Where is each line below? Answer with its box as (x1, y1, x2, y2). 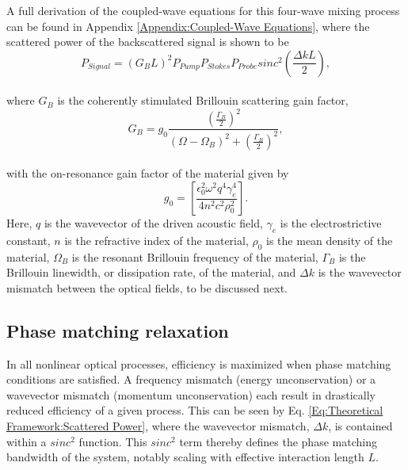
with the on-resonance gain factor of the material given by (6, 165, 289, 182)
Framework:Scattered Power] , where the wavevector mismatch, (6, 417, 310, 434)
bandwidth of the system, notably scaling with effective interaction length (6, 449, 364, 465)
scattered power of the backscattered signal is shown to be (6, 33, 289, 50)
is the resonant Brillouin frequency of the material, (71, 248, 318, 265)
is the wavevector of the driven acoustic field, (44, 215, 263, 231)
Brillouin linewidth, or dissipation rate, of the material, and (6, 264, 296, 281)
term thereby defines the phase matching (179, 433, 377, 449)
